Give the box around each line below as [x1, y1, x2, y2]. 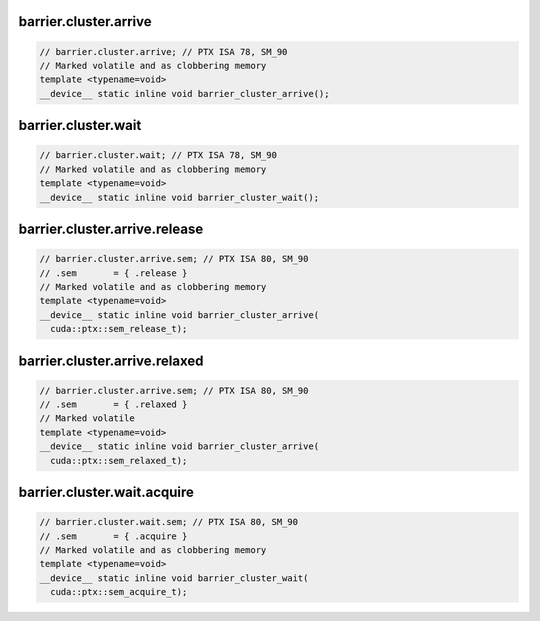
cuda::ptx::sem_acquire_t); [50, 586, 188, 598]
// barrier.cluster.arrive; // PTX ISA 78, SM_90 [39, 46, 288, 57]
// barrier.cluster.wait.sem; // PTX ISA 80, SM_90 [39, 516, 299, 528]
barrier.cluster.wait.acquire [18, 484, 195, 501]
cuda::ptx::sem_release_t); [50, 323, 188, 335]
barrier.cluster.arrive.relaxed [18, 352, 204, 369]
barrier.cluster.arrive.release [18, 220, 204, 237]
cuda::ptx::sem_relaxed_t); [50, 455, 188, 466]
